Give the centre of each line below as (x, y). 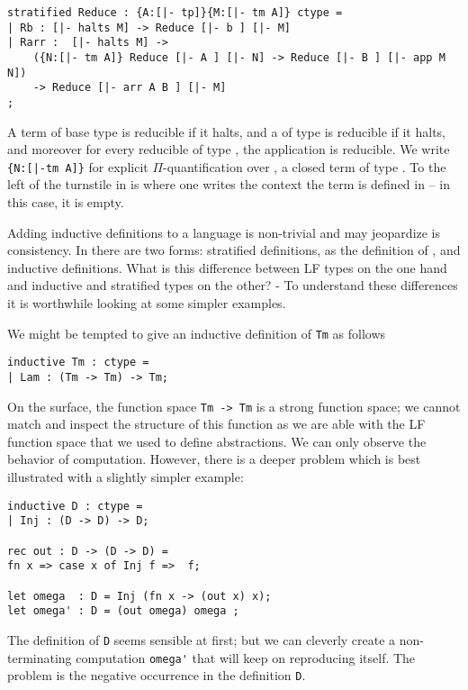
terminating (40, 657)
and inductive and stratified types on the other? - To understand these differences (233, 285)
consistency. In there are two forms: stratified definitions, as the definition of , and (234, 250)
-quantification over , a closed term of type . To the (305, 166)
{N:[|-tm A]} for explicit (78, 166)
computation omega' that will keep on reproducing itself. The (246, 657)
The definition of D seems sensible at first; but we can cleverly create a (202, 639)
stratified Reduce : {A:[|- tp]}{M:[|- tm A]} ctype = (175, 13)
